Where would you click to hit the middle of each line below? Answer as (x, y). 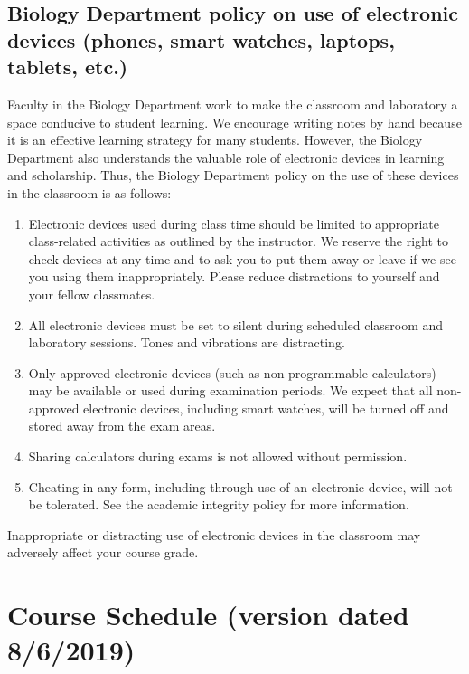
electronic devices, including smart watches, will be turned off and (266, 408)
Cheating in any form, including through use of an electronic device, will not (240, 486)
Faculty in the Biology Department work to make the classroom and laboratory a (233, 104)
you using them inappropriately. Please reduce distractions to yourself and (234, 276)
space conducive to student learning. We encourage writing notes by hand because (234, 122)
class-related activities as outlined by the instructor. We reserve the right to (239, 241)
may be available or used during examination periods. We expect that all (230, 390)
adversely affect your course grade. (103, 552)
